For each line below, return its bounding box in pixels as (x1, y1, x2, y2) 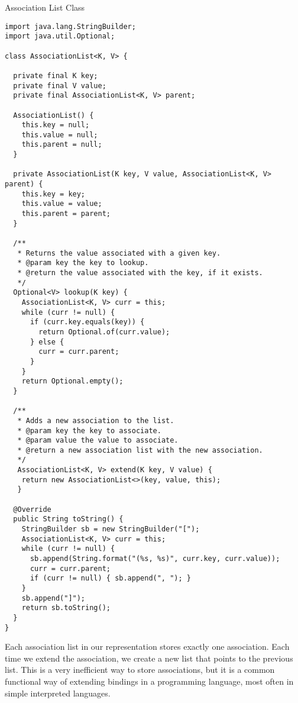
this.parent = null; (21, 140, 102, 149)
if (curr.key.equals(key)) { (30, 318, 145, 327)
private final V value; (13, 81, 106, 90)
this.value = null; (21, 130, 98, 139)
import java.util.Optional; (5, 32, 115, 41)
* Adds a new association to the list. (17, 416, 174, 425)
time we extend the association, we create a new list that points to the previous (5, 652, 293, 664)
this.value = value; (21, 199, 102, 208)
